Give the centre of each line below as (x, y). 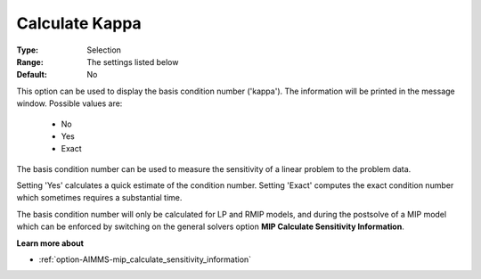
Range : (30, 62)
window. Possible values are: (69, 103)
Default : (32, 75)
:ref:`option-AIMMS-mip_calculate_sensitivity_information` (145, 259)
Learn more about (50, 243)
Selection (104, 50)
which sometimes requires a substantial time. (99, 198)
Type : (28, 50)
